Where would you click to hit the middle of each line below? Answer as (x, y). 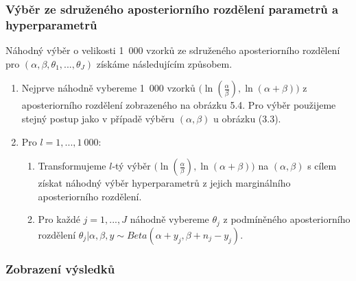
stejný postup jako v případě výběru (98, 118)
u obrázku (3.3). (247, 118)
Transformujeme (72, 166)
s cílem (322, 166)
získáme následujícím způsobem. (164, 63)
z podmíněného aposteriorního (287, 219)
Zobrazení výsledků (60, 268)
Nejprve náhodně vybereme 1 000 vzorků (108, 88)
